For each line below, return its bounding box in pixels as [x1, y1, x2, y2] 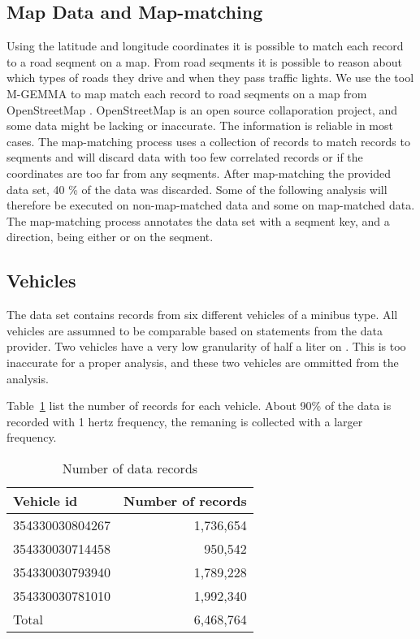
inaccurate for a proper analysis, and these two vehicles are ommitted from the [6, 353, 399, 370]
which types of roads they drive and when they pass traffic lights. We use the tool [6, 69, 414, 86]
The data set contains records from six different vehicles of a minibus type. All [6, 306, 398, 323]
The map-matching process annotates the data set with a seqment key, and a [6, 212, 390, 229]
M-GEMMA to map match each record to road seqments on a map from [6, 84, 367, 101]
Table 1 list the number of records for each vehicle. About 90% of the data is [6, 397, 392, 414]
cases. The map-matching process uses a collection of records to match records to [6, 132, 410, 149]
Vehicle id [13, 490, 78, 510]
